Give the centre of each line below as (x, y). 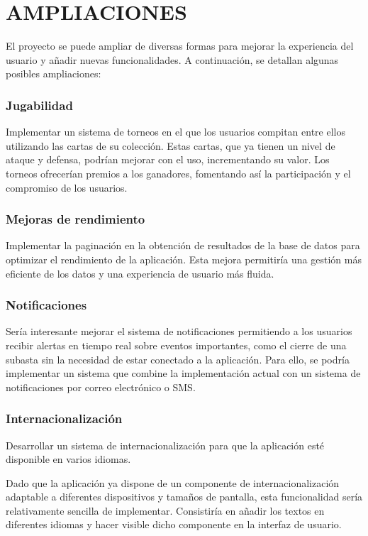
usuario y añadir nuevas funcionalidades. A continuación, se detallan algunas (172, 59)
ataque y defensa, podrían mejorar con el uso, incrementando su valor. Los (168, 159)
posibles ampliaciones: (54, 73)
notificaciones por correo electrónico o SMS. (101, 387)
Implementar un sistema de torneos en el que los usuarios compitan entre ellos (175, 132)
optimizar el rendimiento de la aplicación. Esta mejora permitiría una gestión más (184, 259)
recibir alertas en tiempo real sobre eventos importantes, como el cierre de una (176, 345)
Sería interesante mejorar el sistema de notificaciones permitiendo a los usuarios (179, 331)
